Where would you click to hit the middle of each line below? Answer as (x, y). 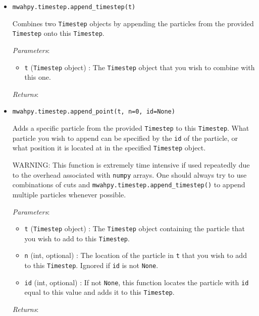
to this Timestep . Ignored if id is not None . (91, 265)
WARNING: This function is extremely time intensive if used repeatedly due (131, 165)
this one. (38, 77)
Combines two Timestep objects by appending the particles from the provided (133, 23)
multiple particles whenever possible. (69, 194)
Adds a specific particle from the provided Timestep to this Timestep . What (131, 128)
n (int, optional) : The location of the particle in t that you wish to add (136, 255)
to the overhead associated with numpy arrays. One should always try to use (129, 174)
